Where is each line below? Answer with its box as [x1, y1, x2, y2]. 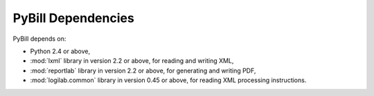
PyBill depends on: [12, 35, 66, 43]
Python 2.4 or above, [30, 47, 90, 55]
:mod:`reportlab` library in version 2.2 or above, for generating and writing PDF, [30, 66, 256, 75]
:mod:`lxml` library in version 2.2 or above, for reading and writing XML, [30, 57, 234, 65]
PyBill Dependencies [12, 10, 134, 26]
